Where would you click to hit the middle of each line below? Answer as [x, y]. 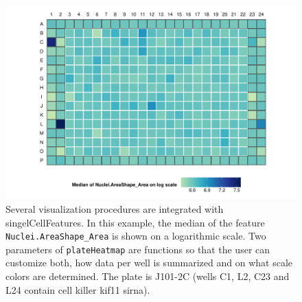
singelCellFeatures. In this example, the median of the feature [135, 222]
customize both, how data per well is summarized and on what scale [149, 263]
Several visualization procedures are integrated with [115, 208]
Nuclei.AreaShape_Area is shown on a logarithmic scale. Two [136, 236]
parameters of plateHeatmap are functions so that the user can [138, 249]
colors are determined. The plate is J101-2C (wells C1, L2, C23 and [148, 276]
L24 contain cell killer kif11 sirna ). [78, 289]
